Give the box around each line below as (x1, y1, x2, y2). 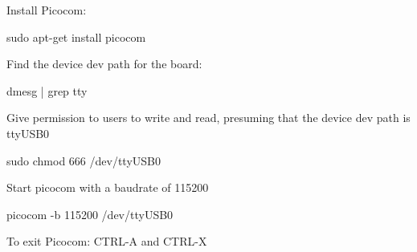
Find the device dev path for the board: (6, 55, 202, 72)
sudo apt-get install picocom (6, 28, 146, 45)
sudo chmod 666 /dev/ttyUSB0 (6, 152, 161, 169)
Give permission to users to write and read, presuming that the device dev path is (6, 109, 411, 126)
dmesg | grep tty (6, 82, 88, 99)
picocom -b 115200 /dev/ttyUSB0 (6, 205, 174, 222)
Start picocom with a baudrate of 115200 (6, 179, 209, 196)
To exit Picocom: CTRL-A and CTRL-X (6, 233, 207, 250)
